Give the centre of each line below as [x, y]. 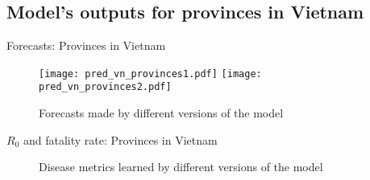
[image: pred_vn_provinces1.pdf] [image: [150, 74]
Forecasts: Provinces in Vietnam [86, 45]
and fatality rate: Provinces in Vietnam [120, 139]
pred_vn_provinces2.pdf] [105, 87]
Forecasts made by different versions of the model [161, 113]
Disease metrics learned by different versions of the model [181, 167]
